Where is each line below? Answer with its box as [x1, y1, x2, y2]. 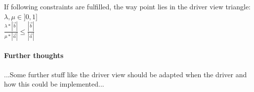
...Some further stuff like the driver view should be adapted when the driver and [4, 69, 247, 79]
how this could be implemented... [4, 79, 104, 89]
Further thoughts [4, 50, 64, 61]
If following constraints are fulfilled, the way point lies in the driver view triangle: [4, 1, 251, 11]
